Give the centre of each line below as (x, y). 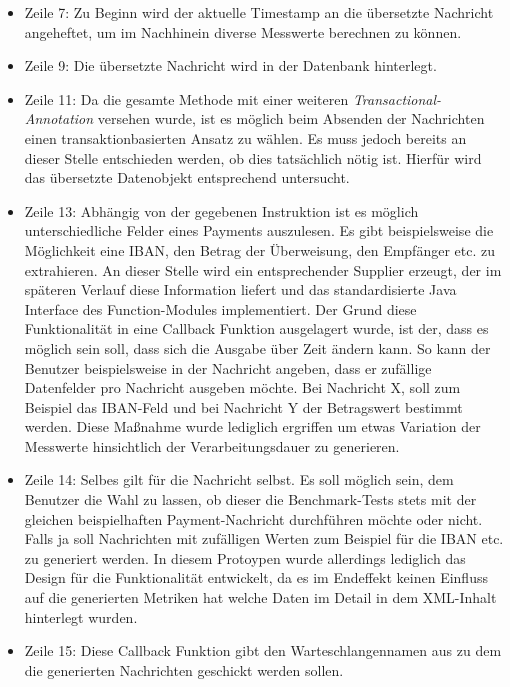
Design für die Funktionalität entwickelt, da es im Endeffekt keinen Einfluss (256, 577)
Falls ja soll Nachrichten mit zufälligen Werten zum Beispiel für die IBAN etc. (264, 538)
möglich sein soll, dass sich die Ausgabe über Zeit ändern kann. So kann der (257, 347)
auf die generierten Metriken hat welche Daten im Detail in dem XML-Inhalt (260, 597)
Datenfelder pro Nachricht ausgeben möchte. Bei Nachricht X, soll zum (242, 387)
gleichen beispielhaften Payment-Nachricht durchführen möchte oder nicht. (253, 518)
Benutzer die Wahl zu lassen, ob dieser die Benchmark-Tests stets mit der (250, 499)
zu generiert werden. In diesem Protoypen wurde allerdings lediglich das (245, 557)
